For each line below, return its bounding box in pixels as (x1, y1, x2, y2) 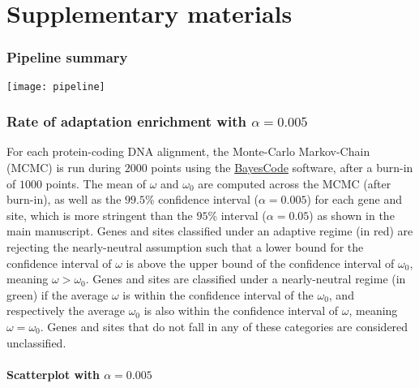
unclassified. (6, 334, 66, 351)
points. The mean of (45, 175, 146, 192)
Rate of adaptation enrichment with (6, 111, 246, 131)
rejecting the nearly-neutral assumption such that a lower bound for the (6, 239, 364, 256)
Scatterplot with (6, 365, 100, 382)
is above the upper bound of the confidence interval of (126, 254, 395, 271)
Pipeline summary (6, 47, 128, 67)
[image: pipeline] (6, 80, 105, 93)
